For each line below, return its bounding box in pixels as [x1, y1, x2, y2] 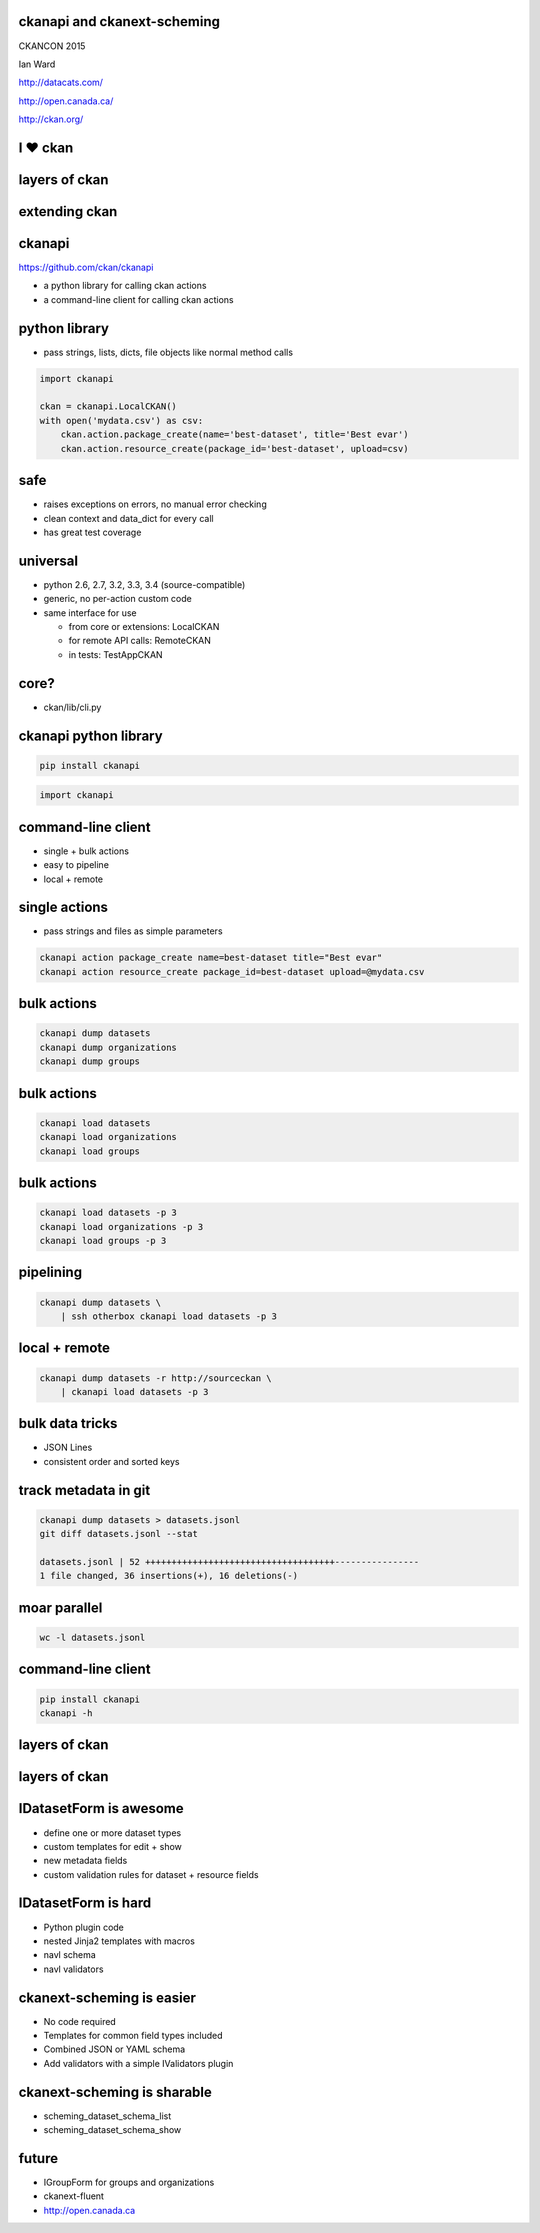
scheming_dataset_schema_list [43, 2110, 172, 2122]
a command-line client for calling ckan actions [43, 293, 234, 305]
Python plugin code [43, 1921, 125, 1933]
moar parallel [18, 1599, 103, 1616]
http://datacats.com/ [18, 76, 104, 89]
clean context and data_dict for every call [43, 512, 214, 524]
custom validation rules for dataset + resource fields [43, 1868, 259, 1880]
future [18, 2150, 59, 2167]
